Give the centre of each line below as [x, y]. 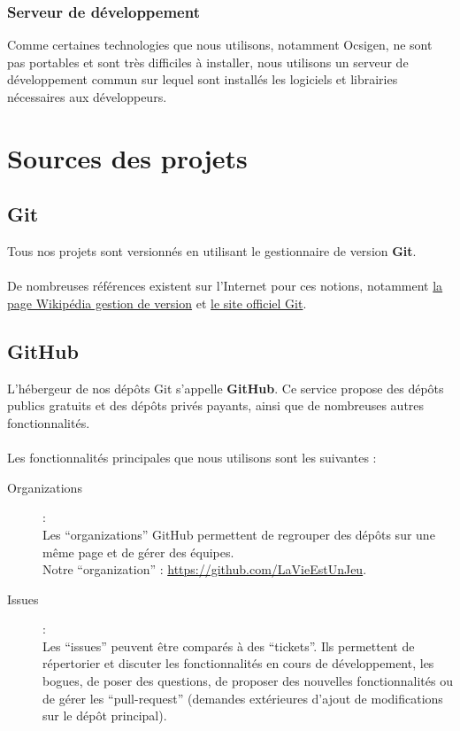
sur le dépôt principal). [105, 715]
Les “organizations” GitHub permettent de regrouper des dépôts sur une [239, 534]
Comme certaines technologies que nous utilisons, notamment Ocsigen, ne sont [220, 45]
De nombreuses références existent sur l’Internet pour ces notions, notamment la [225, 286]
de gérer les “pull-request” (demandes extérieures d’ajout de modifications [243, 698]
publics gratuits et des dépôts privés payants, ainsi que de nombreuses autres [216, 405]
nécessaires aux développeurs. [87, 97]
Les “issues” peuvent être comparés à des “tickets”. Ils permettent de [229, 645]
